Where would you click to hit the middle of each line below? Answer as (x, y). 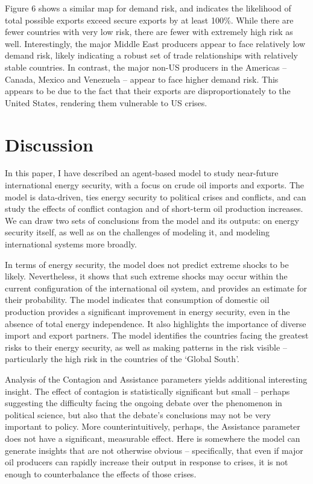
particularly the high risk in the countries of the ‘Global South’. (122, 359)
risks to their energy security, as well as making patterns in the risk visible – (146, 347)
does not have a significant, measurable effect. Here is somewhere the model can (153, 438)
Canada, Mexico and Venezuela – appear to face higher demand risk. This (142, 79)
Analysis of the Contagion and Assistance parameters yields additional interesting (156, 379)
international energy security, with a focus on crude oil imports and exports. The (155, 185)
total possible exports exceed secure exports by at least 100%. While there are (149, 20)
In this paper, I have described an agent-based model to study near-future (142, 173)
